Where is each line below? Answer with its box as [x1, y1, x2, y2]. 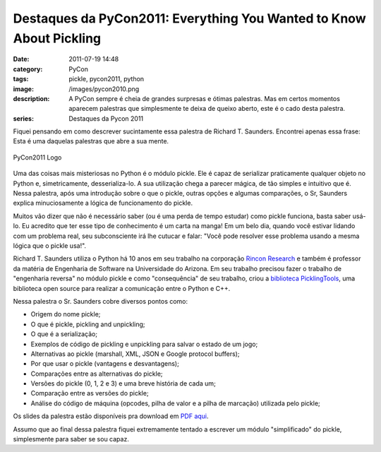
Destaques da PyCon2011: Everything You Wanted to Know [13, 11, 366, 26]
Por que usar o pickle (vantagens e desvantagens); [30, 359, 179, 368]
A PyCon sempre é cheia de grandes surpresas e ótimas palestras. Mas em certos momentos [68, 94, 340, 102]
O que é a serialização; [30, 330, 98, 338]
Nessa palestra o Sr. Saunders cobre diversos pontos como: [13, 297, 188, 305]
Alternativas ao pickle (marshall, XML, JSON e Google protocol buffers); [30, 350, 240, 358]
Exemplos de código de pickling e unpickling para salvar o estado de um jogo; [30, 340, 258, 348]
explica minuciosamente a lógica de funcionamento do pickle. [13, 198, 193, 208]
